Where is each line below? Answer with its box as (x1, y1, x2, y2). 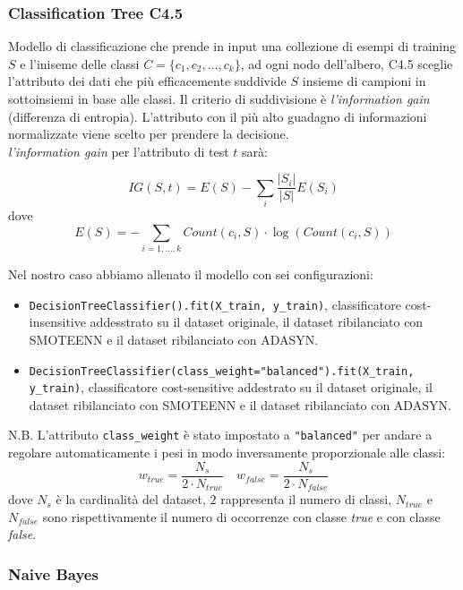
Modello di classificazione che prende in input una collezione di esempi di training (8, 37, 457, 56)
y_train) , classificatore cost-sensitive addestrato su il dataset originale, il (29, 378, 433, 397)
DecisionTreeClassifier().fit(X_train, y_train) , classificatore (29, 295, 401, 313)
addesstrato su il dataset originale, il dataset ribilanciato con (90, 312, 424, 331)
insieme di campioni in (302, 72, 426, 90)
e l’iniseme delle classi (20, 54, 140, 73)
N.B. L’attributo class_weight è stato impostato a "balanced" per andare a (8, 425, 433, 444)
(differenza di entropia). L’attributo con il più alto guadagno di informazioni (8, 107, 427, 125)
